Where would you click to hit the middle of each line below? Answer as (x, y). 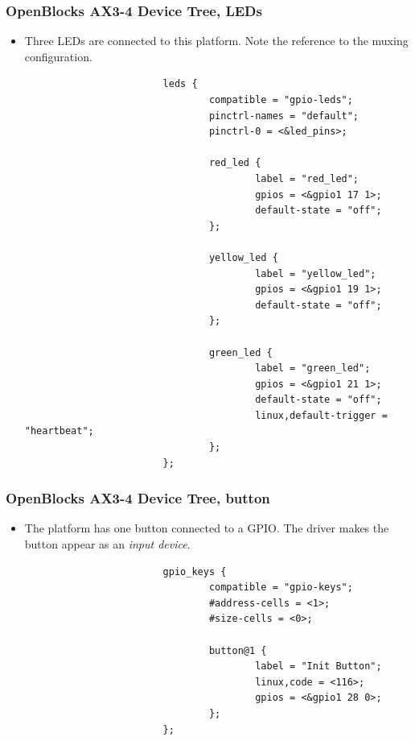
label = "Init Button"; (318, 666)
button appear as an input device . (107, 544)
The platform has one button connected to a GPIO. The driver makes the (207, 528)
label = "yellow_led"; (316, 273)
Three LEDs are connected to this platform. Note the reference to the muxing (216, 41)
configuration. (58, 56)
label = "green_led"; (313, 368)
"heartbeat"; (59, 431)
